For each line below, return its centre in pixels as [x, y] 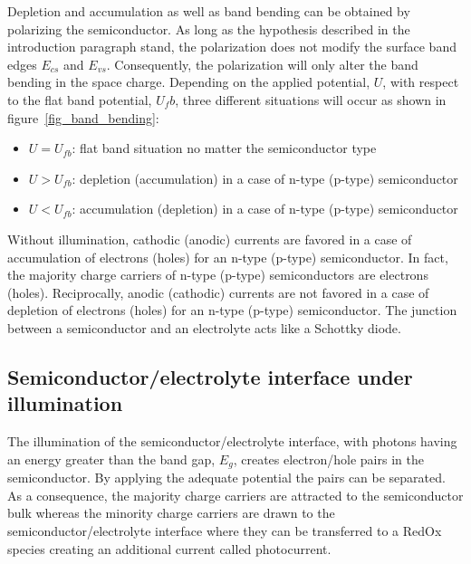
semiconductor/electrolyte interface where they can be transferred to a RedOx [225, 530]
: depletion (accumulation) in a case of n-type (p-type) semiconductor [265, 178]
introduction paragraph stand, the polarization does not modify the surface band [232, 47]
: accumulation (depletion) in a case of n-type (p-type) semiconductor [265, 209]
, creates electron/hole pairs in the [328, 459]
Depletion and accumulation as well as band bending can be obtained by [209, 11]
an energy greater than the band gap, [111, 459]
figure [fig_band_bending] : [83, 117]
